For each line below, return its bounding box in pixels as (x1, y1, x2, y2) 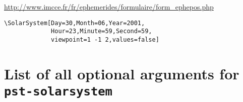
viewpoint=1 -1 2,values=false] (51, 36, 159, 43)
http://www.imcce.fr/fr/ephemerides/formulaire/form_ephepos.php (4, 2, 214, 12)
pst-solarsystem (4, 84, 112, 98)
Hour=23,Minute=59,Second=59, (51, 28, 152, 35)
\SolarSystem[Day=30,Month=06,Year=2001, (4, 19, 145, 27)
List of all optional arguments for (4, 63, 239, 83)
